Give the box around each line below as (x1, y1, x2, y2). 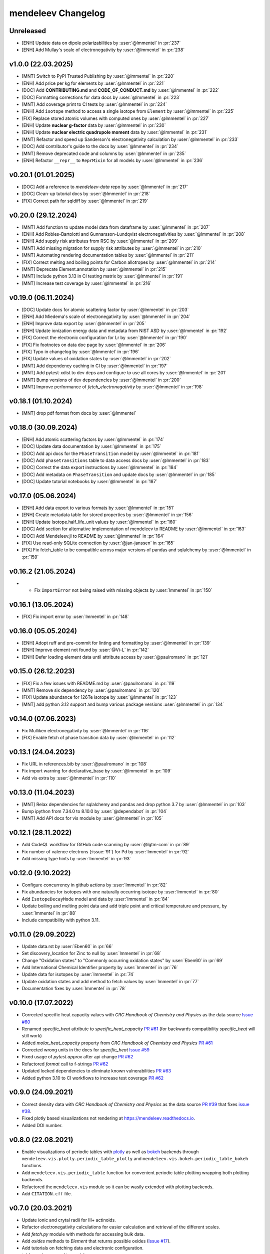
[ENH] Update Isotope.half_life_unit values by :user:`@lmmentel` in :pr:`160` (21, 519, 177, 525)
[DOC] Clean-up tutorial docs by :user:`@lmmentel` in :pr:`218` (21, 191, 150, 197)
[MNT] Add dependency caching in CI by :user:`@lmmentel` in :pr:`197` (21, 363, 168, 369)
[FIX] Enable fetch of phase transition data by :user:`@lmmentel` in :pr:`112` (21, 735, 176, 741)
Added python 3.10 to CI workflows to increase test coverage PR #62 (21, 1075, 164, 1081)
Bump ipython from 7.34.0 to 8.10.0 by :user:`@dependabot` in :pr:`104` (21, 808, 167, 815)
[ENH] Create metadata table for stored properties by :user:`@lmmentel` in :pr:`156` (21, 512, 193, 518)
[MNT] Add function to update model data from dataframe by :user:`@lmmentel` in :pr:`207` (21, 224, 210, 230)
